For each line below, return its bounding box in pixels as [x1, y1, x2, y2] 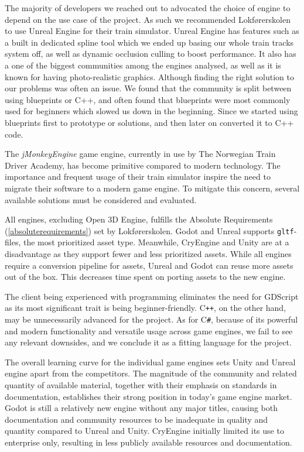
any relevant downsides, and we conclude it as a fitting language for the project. [5, 336, 292, 348]
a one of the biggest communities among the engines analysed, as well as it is [5, 59, 281, 71]
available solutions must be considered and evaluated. [5, 193, 197, 206]
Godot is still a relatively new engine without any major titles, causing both [5, 402, 278, 414]
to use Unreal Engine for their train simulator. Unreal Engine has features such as [5, 25, 299, 37]
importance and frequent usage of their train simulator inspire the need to [5, 170, 271, 183]
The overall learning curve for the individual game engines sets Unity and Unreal [5, 355, 296, 368]
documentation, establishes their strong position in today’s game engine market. [5, 390, 292, 402]
